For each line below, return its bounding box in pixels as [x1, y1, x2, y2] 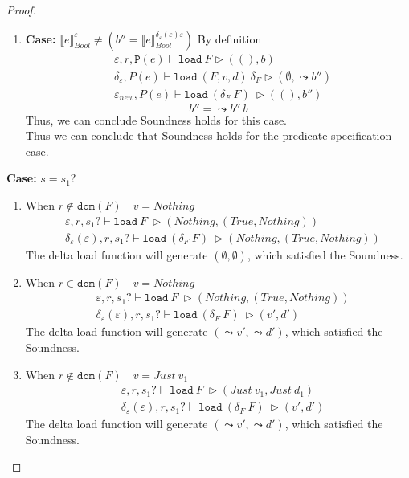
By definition [197, 30, 262, 47]
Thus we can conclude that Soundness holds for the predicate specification [25, 127, 392, 144]
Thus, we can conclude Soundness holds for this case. [25, 111, 288, 128]
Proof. [6, 2, 36, 18]
